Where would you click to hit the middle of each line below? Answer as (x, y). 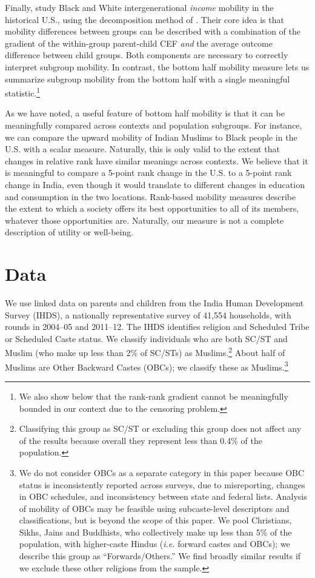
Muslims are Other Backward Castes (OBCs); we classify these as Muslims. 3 (147, 366)
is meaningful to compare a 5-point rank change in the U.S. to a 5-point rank (148, 173)
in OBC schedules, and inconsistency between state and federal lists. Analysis (163, 496)
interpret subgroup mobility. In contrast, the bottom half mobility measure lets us (157, 66)
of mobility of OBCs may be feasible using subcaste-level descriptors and (154, 508)
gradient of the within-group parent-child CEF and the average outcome (139, 43)
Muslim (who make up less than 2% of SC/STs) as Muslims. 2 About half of (145, 352)
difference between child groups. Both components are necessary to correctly (147, 55)
